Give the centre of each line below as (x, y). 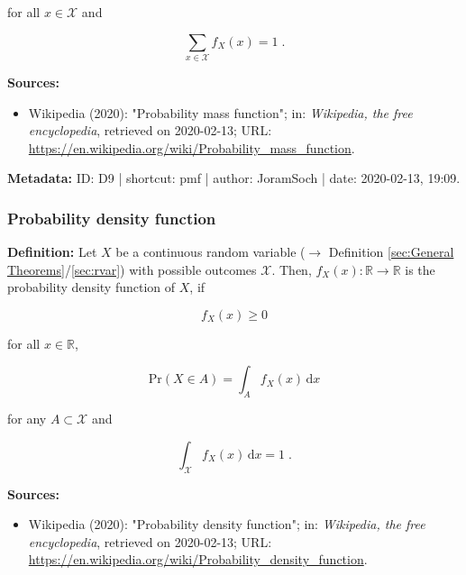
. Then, (292, 269)
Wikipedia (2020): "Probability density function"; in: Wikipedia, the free (227, 524)
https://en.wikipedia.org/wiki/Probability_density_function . (198, 559)
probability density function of (91, 287)
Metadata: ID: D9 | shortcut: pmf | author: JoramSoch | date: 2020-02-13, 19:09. (234, 178)
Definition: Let (52, 252)
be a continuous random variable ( (210, 252)
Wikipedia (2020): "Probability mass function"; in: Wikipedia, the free (220, 112)
